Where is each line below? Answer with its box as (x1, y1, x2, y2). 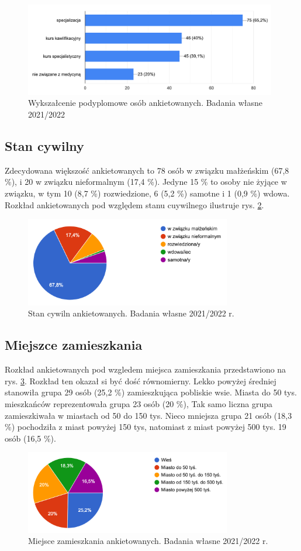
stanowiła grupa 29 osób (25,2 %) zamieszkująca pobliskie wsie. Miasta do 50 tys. (5, 386, 297, 398)
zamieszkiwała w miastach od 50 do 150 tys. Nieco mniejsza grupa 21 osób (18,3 (5, 409, 292, 421)
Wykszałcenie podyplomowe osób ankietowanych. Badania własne (28, 97, 263, 109)
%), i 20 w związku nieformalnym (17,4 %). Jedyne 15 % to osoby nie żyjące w (5, 175, 287, 188)
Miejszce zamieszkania (5, 336, 143, 354)
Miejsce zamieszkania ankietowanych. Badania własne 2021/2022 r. (28, 535, 268, 547)
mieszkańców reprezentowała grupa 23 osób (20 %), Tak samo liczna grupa (5, 398, 273, 410)
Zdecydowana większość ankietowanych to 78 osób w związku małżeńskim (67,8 (5, 164, 289, 176)
